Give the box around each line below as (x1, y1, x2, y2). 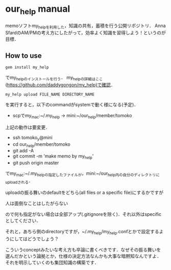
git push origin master (12, 160, 59, 166)
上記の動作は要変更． (5, 124, 50, 130)
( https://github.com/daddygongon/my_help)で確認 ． (5, 81, 116, 87)
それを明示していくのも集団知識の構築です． (5, 259, 100, 265)
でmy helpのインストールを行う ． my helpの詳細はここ (5, 75, 103, 82)
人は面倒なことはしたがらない (5, 200, 68, 206)
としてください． (5, 217, 41, 223)
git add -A (12, 148, 34, 154)
